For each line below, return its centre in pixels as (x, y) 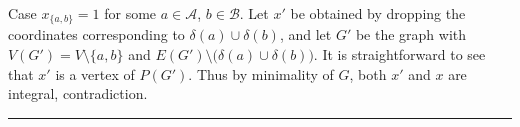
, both (368, 73)
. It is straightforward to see (399, 54)
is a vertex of (95, 73)
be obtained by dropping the (378, 13)
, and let (305, 34)
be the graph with (411, 34)
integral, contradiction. (78, 93)
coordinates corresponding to (96, 34)
